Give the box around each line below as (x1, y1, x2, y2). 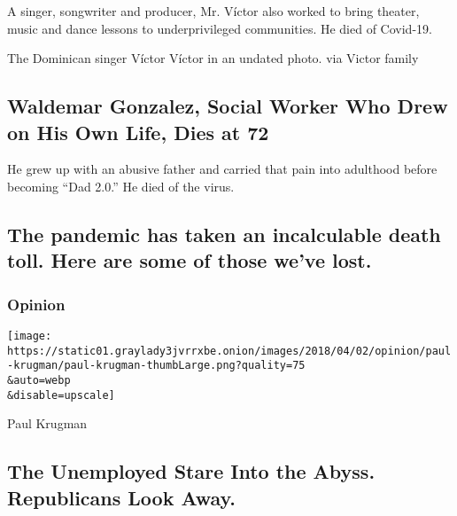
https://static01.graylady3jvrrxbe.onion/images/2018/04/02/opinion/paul (7, 344, 452, 357)
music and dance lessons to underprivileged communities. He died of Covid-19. (7, 19, 432, 37)
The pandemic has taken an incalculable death (7, 220, 441, 247)
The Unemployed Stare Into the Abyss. (7, 457, 376, 485)
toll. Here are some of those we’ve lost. (7, 246, 372, 274)
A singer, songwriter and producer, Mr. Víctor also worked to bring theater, (7, 2, 420, 20)
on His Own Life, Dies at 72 (7, 118, 269, 145)
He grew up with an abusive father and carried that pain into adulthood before (7, 160, 438, 178)
